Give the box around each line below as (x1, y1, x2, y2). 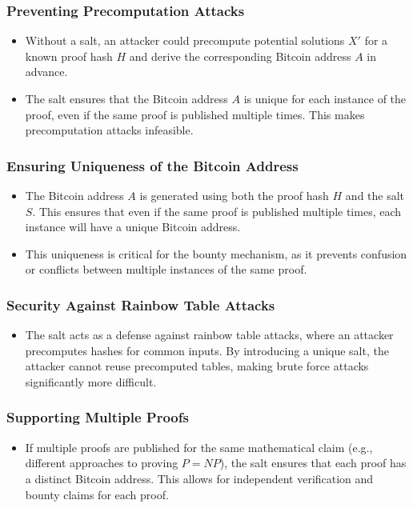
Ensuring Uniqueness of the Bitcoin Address (6, 155, 299, 175)
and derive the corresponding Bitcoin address (129, 47, 351, 64)
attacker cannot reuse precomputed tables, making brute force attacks (25, 358, 369, 374)
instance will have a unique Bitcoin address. (25, 218, 241, 235)
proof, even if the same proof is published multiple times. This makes (25, 106, 365, 122)
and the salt (345, 187, 405, 203)
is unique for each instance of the (243, 90, 407, 106)
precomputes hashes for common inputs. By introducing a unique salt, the (25, 342, 389, 358)
